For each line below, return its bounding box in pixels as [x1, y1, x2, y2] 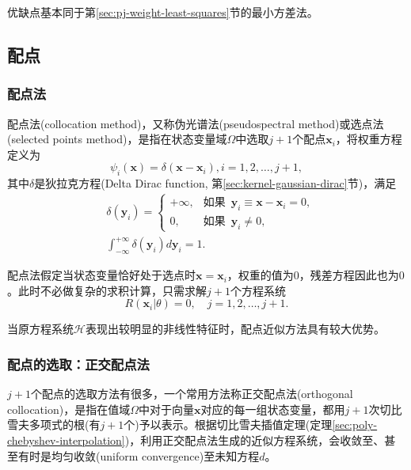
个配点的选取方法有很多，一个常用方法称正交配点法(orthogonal [30, 385, 353, 402]
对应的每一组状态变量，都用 [200, 400, 345, 417]
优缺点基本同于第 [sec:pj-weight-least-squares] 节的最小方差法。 [7, 4, 318, 20]
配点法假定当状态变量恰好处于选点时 [7, 267, 196, 283]
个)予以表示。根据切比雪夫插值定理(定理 [124, 416, 333, 433]
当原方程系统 [7, 320, 74, 337]
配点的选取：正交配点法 [7, 354, 150, 373]
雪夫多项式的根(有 [7, 416, 101, 433]
